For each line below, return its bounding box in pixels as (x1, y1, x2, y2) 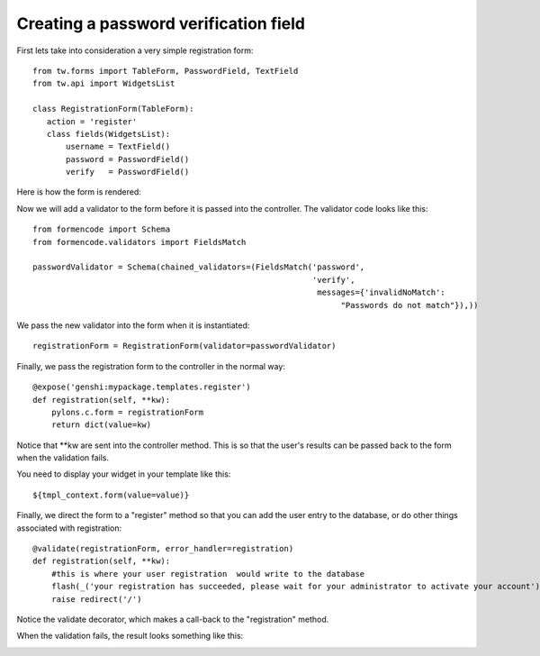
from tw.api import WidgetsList (32, 78, 175, 89)
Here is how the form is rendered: (16, 187, 141, 197)
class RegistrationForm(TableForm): (32, 104, 194, 114)
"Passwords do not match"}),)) (340, 300, 479, 310)
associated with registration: (16, 523, 121, 533)
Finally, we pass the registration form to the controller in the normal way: (16, 360, 285, 371)
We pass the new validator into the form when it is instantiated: (16, 320, 250, 331)
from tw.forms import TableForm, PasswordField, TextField (32, 66, 299, 76)
